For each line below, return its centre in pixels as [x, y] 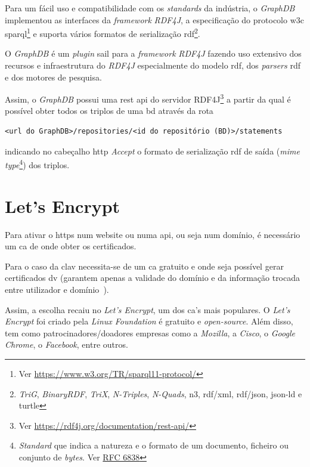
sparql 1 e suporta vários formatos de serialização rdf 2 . [103, 33]
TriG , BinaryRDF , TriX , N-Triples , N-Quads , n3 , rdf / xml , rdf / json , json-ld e [160, 393]
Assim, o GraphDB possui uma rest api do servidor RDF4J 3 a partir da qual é [148, 98]
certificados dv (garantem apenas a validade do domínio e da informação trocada [153, 278]
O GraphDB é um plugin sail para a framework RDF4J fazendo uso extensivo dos [153, 53]
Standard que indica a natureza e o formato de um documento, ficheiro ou [154, 445]
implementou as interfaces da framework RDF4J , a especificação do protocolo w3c [154, 19]
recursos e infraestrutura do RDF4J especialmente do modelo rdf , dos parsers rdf [153, 65]
